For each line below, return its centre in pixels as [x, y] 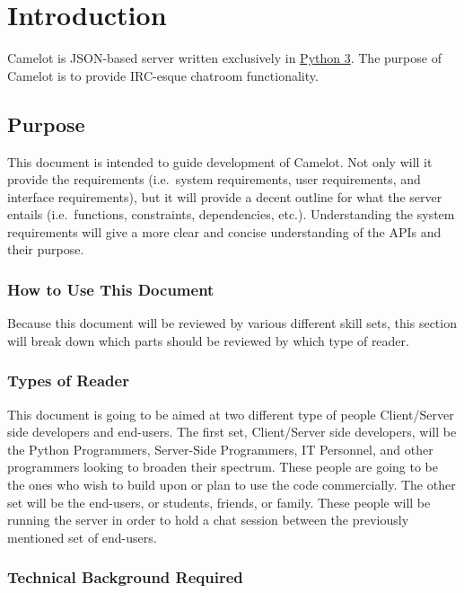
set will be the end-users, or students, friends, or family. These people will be [219, 502]
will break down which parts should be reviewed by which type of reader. [208, 340]
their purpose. [46, 249]
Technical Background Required [125, 577]
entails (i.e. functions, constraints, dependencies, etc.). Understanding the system [231, 214]
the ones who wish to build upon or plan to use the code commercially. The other [232, 485]
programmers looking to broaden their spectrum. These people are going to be [223, 467]
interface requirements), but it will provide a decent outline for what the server [225, 196]
